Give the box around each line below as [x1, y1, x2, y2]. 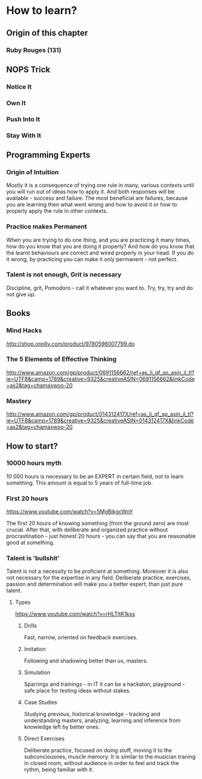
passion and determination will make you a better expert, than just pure [6, 581, 183, 588]
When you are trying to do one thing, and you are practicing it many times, [6, 236, 191, 244]
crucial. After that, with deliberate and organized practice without [6, 526, 168, 534]
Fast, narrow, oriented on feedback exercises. [24, 634, 138, 641]
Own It [6, 99, 26, 107]
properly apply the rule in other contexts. [6, 207, 108, 215]
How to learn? [6, 4, 77, 18]
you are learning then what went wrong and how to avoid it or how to [6, 201, 177, 208]
